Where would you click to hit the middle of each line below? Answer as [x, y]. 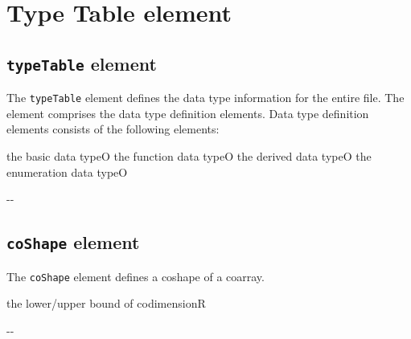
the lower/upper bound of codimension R [106, 303]
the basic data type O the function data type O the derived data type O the [189, 156]
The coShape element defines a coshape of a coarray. [136, 276]
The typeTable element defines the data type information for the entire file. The [205, 98]
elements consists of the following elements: [113, 129]
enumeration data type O [67, 172]
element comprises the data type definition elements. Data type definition [188, 113]
